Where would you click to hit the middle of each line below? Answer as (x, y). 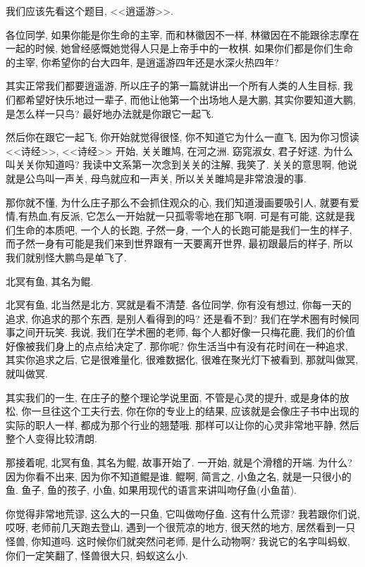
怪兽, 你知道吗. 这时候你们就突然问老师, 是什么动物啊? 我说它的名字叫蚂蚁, (178, 541)
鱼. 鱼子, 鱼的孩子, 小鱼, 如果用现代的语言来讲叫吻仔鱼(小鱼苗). (151, 490)
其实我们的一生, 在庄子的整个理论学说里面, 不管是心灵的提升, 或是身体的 (173, 397)
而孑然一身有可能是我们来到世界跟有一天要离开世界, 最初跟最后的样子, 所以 (180, 243)
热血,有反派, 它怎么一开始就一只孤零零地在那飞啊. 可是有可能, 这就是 (186, 216)
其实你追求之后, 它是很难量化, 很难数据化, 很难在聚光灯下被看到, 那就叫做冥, (182, 360)
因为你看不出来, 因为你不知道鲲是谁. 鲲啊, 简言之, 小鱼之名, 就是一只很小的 (179, 476)
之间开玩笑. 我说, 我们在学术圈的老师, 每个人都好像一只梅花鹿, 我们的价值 (185, 332)
